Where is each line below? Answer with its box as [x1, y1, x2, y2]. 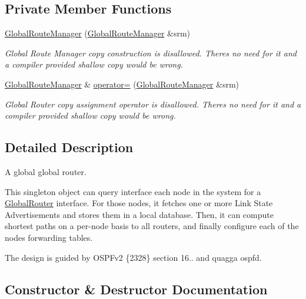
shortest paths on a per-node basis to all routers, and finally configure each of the [5, 220, 299, 232]
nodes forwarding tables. [5, 231, 93, 243]
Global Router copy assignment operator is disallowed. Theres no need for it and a [5, 98, 301, 110]
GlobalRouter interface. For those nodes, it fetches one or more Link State [5, 197, 273, 209]
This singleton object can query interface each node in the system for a [5, 185, 261, 197]
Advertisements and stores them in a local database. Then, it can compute [5, 208, 274, 220]
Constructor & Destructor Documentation [5, 280, 268, 298]
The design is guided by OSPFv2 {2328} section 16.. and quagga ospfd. [5, 251, 262, 263]
